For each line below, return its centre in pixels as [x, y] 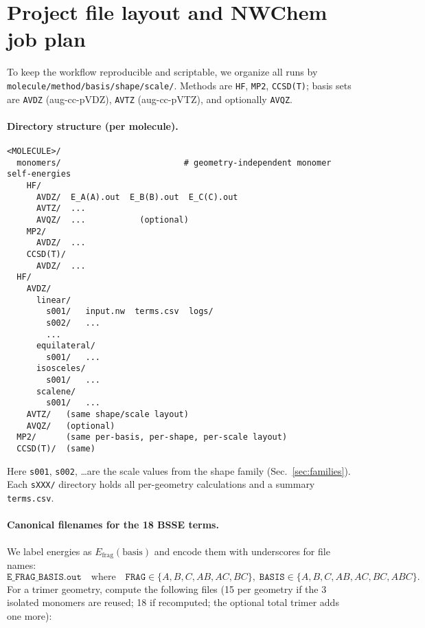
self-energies [39, 174]
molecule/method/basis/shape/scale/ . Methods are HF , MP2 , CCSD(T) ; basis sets [179, 85]
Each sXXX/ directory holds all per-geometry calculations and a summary [161, 484]
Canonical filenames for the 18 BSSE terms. [113, 525]
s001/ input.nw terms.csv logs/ [130, 312]
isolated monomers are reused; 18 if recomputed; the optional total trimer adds [173, 602]
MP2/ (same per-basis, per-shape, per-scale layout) [152, 437]
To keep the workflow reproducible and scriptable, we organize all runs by [162, 72]
